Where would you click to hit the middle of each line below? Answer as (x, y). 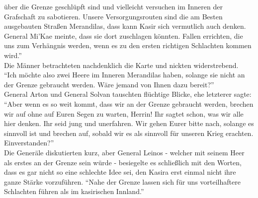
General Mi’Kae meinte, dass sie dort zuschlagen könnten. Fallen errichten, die (124, 35)
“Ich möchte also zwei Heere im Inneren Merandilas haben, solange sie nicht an (125, 75)
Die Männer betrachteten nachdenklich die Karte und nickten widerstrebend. (121, 65)
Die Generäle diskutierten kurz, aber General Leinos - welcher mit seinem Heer (124, 152)
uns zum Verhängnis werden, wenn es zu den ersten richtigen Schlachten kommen (128, 45)
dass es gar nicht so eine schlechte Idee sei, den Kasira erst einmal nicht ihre (120, 172)
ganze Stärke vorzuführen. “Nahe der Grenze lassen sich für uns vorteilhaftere (122, 181)
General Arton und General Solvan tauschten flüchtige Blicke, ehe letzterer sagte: (128, 94)
